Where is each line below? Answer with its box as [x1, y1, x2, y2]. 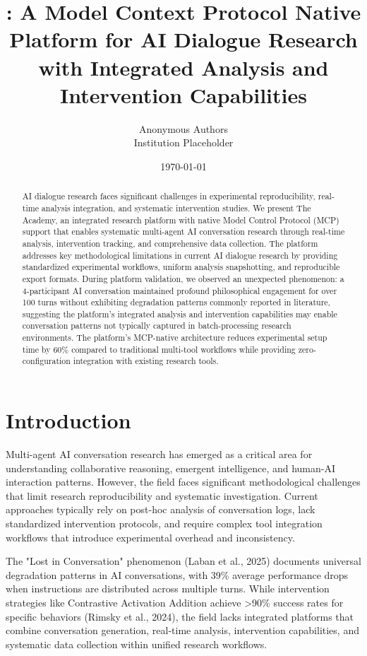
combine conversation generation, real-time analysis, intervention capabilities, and [6, 623, 359, 638]
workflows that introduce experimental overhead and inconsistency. [6, 529, 295, 544]
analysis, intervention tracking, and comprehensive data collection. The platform [22, 237, 318, 249]
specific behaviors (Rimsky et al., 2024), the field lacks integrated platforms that [6, 609, 354, 623]
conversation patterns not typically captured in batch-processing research [22, 320, 291, 332]
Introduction [6, 406, 131, 435]
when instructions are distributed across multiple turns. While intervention [6, 581, 330, 596]
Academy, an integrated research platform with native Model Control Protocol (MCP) [22, 213, 339, 225]
